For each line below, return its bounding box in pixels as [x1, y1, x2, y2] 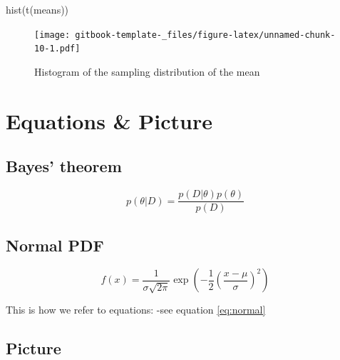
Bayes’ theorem [6, 155, 122, 177]
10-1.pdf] [34, 44, 81, 54]
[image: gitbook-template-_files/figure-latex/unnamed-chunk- [34, 29, 336, 40]
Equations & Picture [6, 106, 213, 135]
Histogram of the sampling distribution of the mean [34, 64, 260, 79]
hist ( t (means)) [6, 2, 69, 16]
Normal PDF [6, 234, 104, 256]
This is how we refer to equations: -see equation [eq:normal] [6, 302, 266, 317]
